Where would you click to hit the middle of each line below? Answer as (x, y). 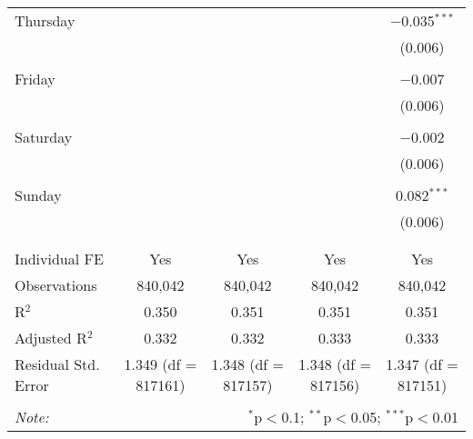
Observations (56, 285)
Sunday (38, 195)
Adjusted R (51, 338)
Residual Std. (57, 364)
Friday (35, 79)
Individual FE (59, 259)
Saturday (44, 137)
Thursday (45, 20)
